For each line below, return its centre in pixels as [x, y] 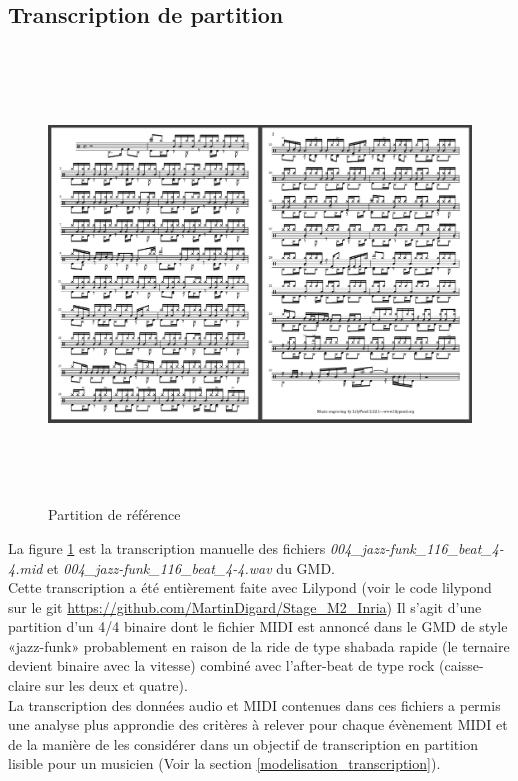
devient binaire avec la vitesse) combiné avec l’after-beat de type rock [221, 665]
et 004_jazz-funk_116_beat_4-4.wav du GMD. [191, 567]
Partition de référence [114, 514]
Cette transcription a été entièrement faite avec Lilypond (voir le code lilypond [250, 587]
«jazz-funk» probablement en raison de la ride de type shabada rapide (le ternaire [259, 645]
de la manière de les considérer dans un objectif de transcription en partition [243, 743]
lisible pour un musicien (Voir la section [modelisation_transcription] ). [224, 763]
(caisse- [461, 665]
